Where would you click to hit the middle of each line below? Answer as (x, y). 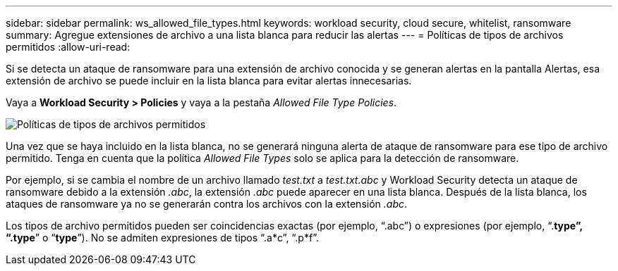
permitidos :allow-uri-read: (68, 47)
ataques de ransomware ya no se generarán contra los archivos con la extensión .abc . (207, 204)
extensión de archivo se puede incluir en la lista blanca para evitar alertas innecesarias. (209, 81)
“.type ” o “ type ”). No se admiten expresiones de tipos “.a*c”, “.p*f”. (162, 238)
